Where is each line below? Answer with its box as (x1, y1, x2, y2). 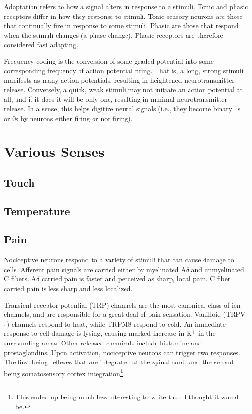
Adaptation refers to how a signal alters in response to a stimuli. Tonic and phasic (4, 1, 248, 11)
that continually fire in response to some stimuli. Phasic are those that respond (4, 20, 239, 31)
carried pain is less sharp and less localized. (4, 283, 133, 293)
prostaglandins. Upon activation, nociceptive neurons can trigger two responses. (4, 347, 240, 357)
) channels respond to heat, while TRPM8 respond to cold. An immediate (6, 318, 226, 328)
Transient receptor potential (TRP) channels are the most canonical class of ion (4, 299, 241, 310)
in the (198, 328, 216, 338)
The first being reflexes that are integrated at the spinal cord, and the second (4, 357, 234, 367)
